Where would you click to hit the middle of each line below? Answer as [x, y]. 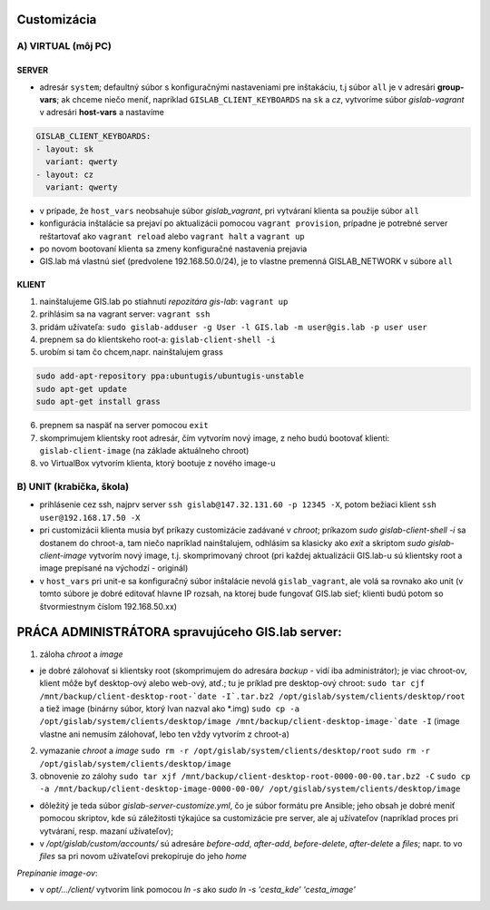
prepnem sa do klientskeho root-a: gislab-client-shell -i [157, 339]
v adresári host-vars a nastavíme [102, 113]
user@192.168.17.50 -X [90, 518]
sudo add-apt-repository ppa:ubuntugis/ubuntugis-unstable [170, 376]
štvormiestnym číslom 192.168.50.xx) [108, 606]
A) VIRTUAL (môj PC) [64, 46]
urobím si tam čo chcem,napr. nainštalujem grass [132, 352]
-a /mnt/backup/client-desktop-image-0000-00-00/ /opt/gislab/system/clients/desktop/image [250, 789]
